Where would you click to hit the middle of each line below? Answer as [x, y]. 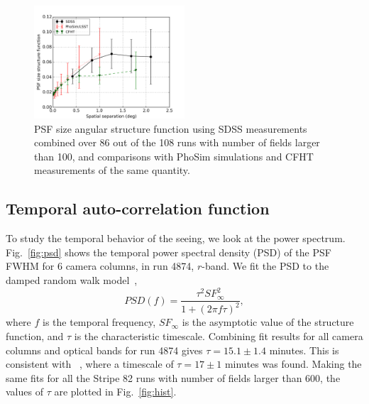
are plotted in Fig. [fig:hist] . [115, 392]
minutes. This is [304, 350]
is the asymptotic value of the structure [268, 322]
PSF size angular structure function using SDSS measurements [171, 128]
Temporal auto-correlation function [138, 208]
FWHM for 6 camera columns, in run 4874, [100, 266]
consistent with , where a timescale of [90, 364]
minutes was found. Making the [293, 364]
